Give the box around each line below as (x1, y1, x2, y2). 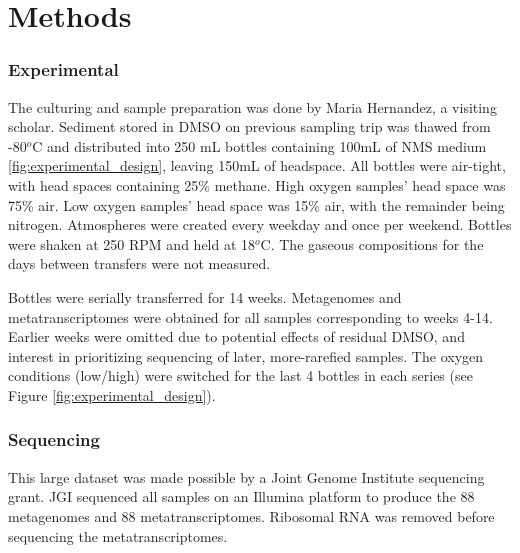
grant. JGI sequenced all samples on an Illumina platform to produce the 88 (8, 486, 475, 507)
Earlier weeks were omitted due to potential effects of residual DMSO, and (8, 326, 465, 347)
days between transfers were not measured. (8, 253, 271, 274)
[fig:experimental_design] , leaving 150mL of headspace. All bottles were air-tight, (8, 155, 506, 176)
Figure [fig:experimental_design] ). (8, 384, 216, 405)
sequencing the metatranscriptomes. (8, 525, 228, 546)
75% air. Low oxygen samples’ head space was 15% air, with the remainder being (8, 194, 505, 215)
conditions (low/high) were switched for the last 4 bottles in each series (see (8, 365, 473, 386)
